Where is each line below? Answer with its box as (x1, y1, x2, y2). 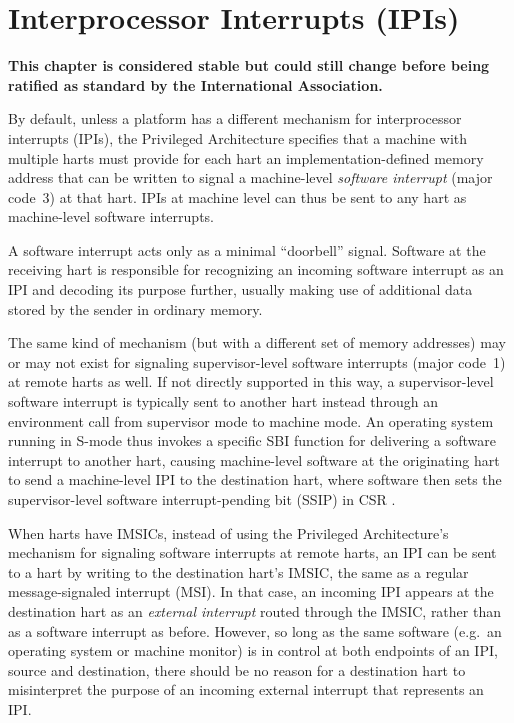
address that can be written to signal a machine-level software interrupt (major (8, 167, 493, 188)
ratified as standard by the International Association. (8, 74, 383, 95)
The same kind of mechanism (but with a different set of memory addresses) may (8, 332, 506, 353)
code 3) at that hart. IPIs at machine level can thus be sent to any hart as (8, 186, 467, 207)
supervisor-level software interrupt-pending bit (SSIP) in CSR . (8, 489, 396, 509)
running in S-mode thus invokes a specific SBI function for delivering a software (8, 430, 496, 451)
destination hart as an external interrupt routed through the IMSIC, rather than (8, 600, 501, 621)
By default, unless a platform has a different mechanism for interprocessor (8, 108, 462, 129)
